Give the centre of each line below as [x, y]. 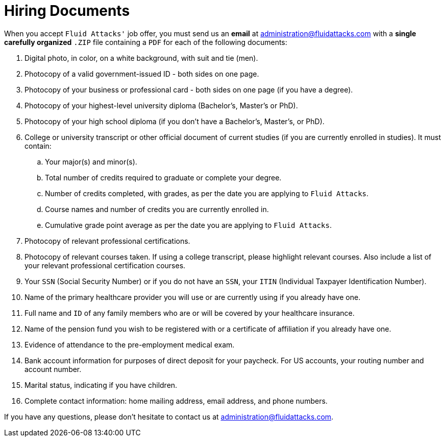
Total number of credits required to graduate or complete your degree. [163, 177]
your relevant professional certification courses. [105, 265]
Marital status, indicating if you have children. [101, 385]
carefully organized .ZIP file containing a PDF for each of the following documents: [146, 42]
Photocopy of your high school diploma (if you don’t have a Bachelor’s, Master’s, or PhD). [175, 121]
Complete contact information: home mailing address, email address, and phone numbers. [176, 401]
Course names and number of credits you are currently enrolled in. [157, 209]
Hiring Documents [67, 11]
